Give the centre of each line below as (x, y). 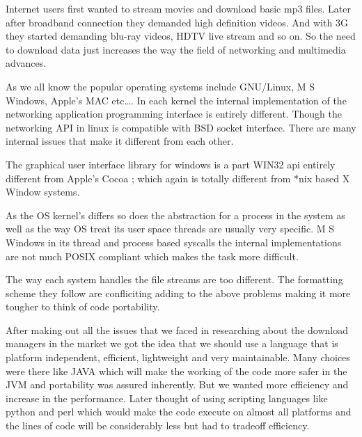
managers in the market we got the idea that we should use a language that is (172, 343)
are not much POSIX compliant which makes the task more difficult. (152, 256)
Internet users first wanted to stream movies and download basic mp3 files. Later (178, 8)
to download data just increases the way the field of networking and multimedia (176, 49)
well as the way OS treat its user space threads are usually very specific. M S (170, 229)
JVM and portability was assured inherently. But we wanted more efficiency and (177, 384)
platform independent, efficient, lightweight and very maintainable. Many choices (178, 357)
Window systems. (43, 192)
